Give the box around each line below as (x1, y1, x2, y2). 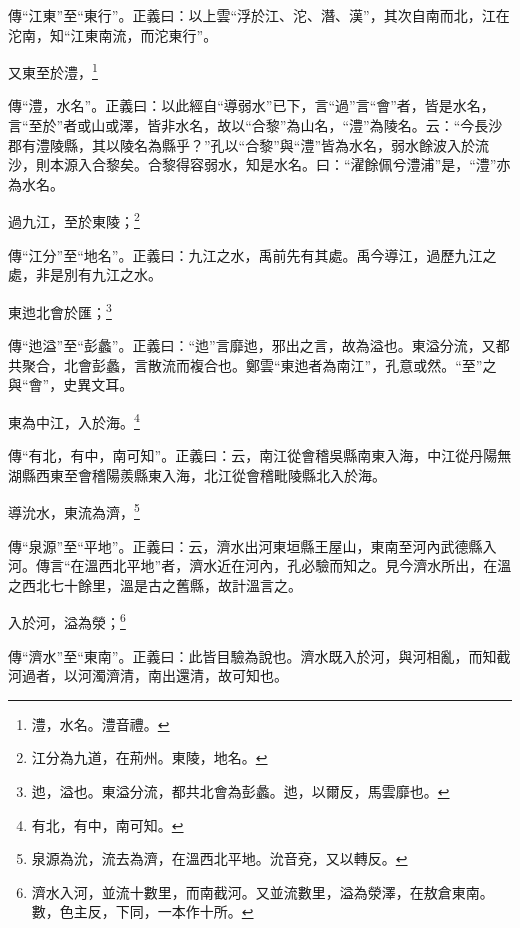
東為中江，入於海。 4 (8, 408, 140, 432)
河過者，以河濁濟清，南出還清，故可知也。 (8, 665, 288, 686)
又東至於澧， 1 (8, 59, 98, 82)
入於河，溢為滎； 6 (8, 609, 126, 632)
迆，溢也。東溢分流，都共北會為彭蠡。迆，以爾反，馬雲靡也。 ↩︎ (31, 780, 450, 801)
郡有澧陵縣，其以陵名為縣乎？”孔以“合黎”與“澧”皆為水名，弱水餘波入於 (8, 134, 476, 155)
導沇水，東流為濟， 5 (8, 499, 140, 522)
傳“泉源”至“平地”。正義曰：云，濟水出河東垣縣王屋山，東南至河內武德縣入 (8, 535, 497, 556)
